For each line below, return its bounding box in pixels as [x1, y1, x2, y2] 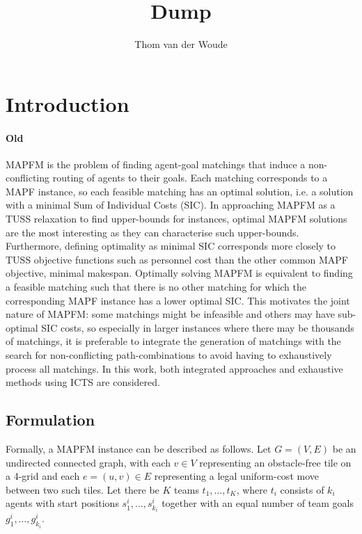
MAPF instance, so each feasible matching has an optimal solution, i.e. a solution [6, 184, 354, 198]
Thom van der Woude [134, 37, 228, 51]
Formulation [6, 409, 95, 430]
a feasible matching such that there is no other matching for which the [6, 280, 306, 294]
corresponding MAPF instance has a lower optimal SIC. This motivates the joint [6, 293, 350, 307]
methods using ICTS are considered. [6, 375, 160, 389]
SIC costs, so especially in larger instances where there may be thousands [41, 320, 354, 334]
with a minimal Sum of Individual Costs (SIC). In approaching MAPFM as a [6, 197, 336, 212]
